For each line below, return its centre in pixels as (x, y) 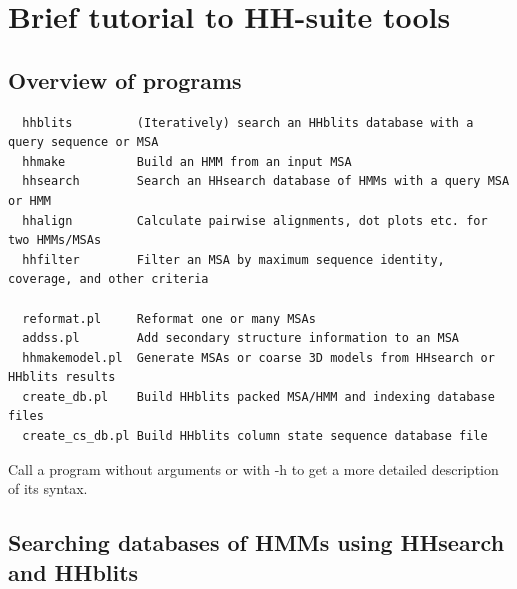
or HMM (29, 200)
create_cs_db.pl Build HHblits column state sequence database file (255, 436)
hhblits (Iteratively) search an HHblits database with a (248, 122)
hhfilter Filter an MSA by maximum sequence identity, (233, 259)
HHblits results (62, 377)
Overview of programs (125, 79)
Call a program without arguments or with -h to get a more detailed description (253, 468)
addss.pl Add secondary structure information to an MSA (241, 338)
